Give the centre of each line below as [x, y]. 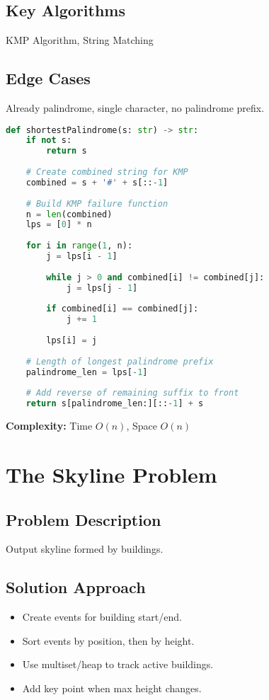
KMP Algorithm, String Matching [80, 40]
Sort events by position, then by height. [108, 640]
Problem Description [84, 519]
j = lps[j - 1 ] [102, 288]
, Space [142, 426]
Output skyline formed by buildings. [85, 549]
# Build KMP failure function [97, 203]
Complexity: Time [49, 426]
